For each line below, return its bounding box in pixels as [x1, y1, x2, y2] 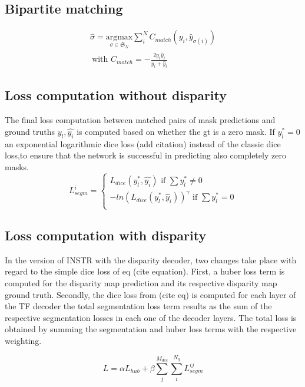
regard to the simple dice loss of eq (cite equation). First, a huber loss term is [5, 265, 285, 277]
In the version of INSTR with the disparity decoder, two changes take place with [5, 253, 297, 266]
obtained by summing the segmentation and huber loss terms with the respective [5, 323, 297, 335]
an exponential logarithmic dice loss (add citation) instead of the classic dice [5, 137, 281, 150]
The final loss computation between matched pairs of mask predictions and [5, 114, 276, 126]
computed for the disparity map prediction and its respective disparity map [5, 276, 277, 289]
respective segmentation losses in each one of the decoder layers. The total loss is [5, 311, 297, 323]
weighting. [5, 334, 42, 346]
